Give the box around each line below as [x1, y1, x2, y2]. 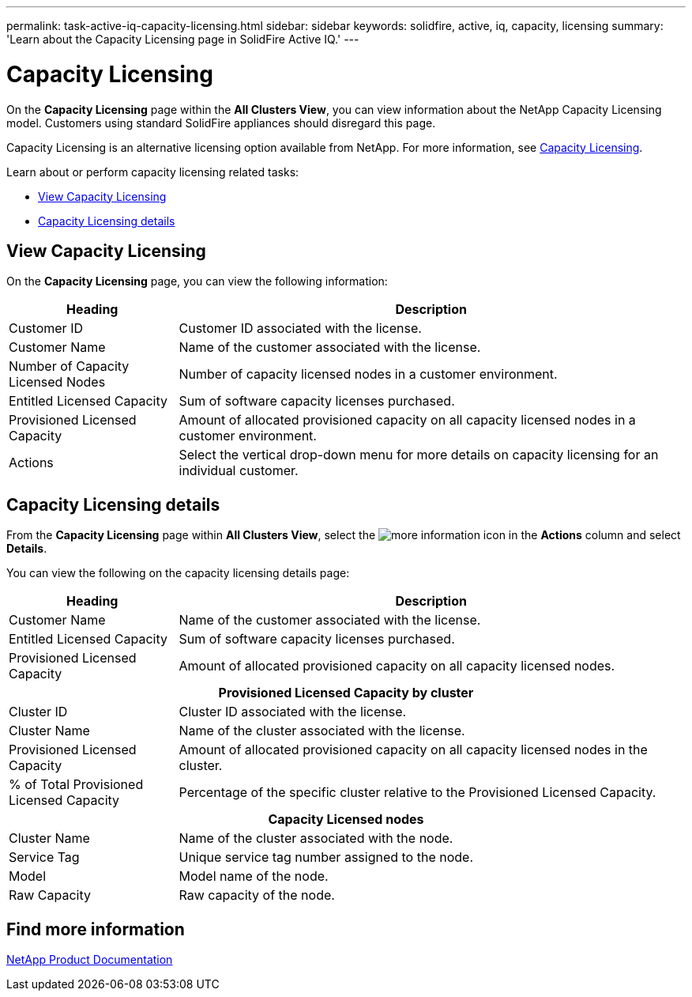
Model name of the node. [179, 868, 329, 885]
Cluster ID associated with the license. [179, 704, 407, 720]
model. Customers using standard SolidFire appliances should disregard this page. [6, 115, 436, 130]
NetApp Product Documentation [6, 953, 173, 967]
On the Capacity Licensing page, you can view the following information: [6, 274, 388, 289]
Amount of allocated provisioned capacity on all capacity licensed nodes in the [179, 742, 648, 758]
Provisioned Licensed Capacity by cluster [218, 685, 474, 701]
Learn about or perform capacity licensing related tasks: [6, 164, 299, 179]
